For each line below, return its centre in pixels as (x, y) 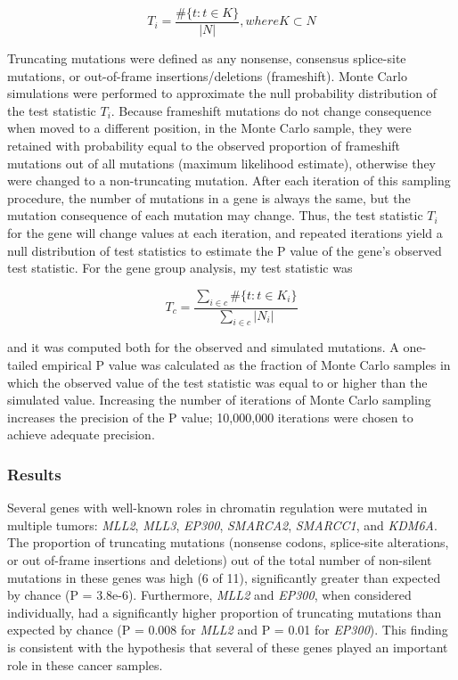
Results (34, 474)
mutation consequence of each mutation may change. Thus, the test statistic (215, 215)
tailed (23, 365)
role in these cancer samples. (85, 664)
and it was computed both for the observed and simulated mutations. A (203, 347)
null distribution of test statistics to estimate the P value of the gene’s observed (225, 250)
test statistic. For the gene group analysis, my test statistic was (180, 268)
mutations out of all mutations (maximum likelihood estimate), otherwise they (222, 163)
